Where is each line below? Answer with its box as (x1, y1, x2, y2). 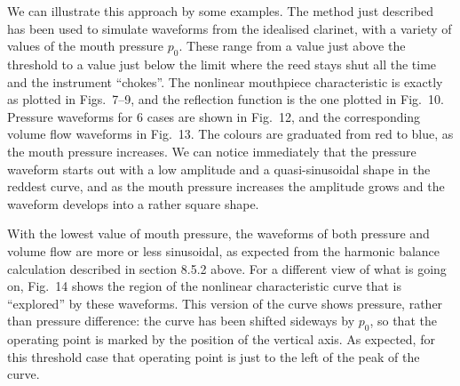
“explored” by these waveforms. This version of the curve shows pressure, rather (7, 294, 443, 312)
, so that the (369, 311, 437, 330)
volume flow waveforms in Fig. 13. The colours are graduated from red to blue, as (7, 125, 454, 143)
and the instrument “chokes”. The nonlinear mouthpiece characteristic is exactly (7, 72, 443, 91)
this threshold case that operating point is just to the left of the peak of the (7, 347, 420, 366)
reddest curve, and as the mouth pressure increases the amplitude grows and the (7, 177, 445, 196)
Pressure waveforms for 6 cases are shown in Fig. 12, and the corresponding (7, 107, 421, 125)
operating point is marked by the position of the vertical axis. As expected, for (7, 330, 435, 349)
